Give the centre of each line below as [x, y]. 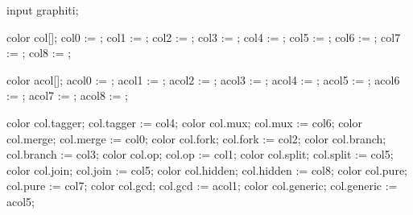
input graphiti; [43, 10]
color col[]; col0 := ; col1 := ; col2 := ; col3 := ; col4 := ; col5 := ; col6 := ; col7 [204, 37]
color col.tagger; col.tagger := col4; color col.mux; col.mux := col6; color [184, 122]
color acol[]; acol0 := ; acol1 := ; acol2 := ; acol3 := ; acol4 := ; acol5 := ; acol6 [203, 79]
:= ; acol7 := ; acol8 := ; [67, 95]
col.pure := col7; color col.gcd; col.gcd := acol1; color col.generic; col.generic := [202, 186]
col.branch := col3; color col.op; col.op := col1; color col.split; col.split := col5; [200, 154]
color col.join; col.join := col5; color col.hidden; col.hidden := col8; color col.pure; [207, 170]
